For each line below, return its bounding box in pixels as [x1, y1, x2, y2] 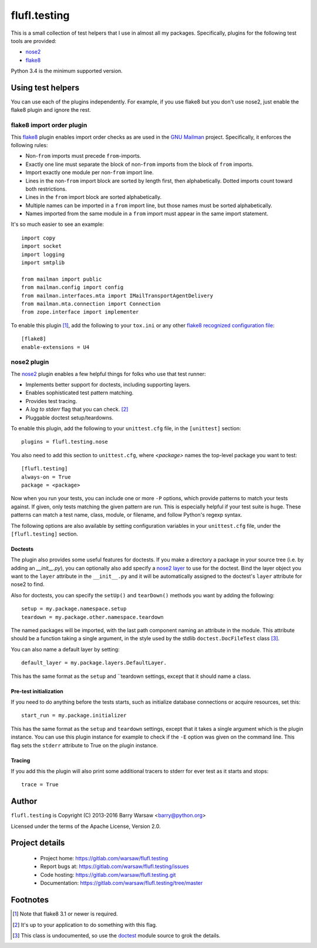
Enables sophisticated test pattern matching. [25, 389, 134, 397]
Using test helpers [11, 82, 79, 92]
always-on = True [21, 474, 71, 480]
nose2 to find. [11, 581, 45, 588]
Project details [11, 838, 65, 848]
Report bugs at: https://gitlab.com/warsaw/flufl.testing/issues [40, 863, 189, 870]
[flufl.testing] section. [11, 530, 79, 537]
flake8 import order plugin [11, 121, 87, 129]
